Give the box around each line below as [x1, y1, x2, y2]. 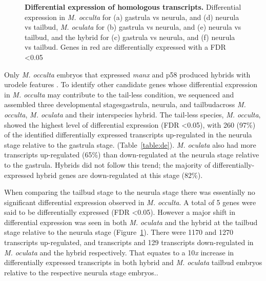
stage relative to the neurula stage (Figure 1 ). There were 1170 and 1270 [4, 227, 233, 237]
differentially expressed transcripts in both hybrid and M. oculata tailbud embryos [4, 257, 262, 268]
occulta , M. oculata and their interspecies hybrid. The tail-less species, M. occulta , [4, 109, 261, 119]
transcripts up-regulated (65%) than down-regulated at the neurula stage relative [4, 149, 259, 160]
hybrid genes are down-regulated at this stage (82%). [36, 169, 203, 180]
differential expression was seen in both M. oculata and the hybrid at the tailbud [4, 216, 258, 227]
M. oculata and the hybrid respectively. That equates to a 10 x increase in [4, 247, 234, 257]
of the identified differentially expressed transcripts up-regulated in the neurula [4, 129, 252, 140]
